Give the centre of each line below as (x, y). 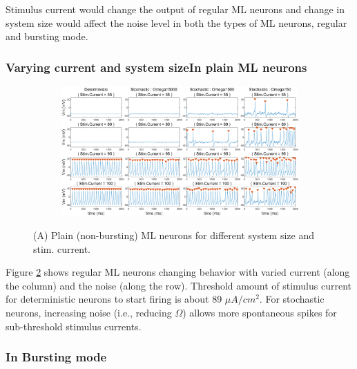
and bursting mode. (47, 36)
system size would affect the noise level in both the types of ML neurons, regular (176, 22)
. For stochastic (292, 299)
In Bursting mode (56, 357)
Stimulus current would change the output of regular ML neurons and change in (175, 9)
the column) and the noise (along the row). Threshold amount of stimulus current (178, 285)
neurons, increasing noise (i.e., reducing (89, 313)
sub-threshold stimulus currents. (74, 326)
